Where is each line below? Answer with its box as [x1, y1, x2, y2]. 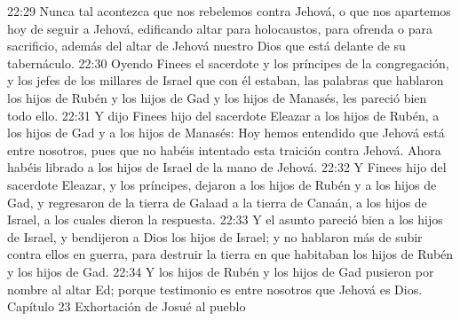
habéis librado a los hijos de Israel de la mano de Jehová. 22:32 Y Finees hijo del [7, 158, 447, 176]
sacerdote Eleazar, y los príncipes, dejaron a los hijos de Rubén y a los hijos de [7, 175, 437, 193]
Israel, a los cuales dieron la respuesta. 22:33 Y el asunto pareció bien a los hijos [7, 210, 443, 229]
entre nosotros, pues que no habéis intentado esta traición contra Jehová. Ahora [7, 140, 441, 159]
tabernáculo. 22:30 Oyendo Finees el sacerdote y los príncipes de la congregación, [7, 53, 449, 72]
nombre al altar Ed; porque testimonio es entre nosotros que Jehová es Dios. [7, 279, 423, 298]
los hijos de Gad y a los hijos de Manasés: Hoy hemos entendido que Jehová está [7, 123, 445, 142]
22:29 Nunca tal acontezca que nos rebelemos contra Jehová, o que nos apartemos [7, 2, 451, 20]
